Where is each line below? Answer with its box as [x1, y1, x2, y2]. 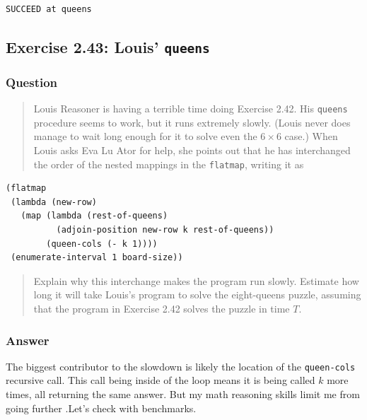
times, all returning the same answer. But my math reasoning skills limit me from [6, 387, 360, 402]
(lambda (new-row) [11, 197, 97, 207]
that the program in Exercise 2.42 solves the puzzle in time [33, 301, 290, 316]
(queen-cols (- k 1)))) [46, 238, 158, 249]
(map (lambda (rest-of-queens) [21, 211, 168, 221]
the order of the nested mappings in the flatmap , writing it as [33, 156, 304, 171]
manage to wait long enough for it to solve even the [33, 129, 257, 144]
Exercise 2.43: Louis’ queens [6, 35, 210, 57]
